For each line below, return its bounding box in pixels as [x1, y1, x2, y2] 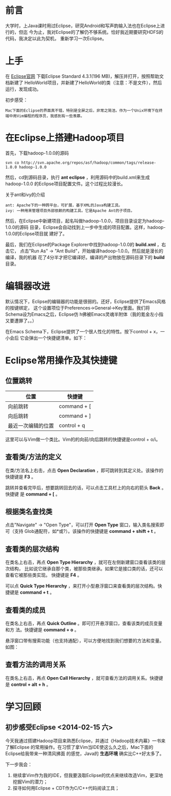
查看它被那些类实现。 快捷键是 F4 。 [5, 572, 82, 578]
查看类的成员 [5, 606, 46, 614]
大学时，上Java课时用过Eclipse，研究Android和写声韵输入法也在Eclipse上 [5, 23, 161, 29]
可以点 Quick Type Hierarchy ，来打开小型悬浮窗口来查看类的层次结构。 [5, 583, 158, 589]
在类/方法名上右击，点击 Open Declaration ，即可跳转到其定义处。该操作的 [5, 467, 164, 474]
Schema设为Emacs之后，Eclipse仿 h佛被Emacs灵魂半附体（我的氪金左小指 [5, 311, 163, 317]
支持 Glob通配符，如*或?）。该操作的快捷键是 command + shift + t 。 [14, 528, 159, 534]
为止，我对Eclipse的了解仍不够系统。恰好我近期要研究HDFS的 [33, 29, 164, 35]
